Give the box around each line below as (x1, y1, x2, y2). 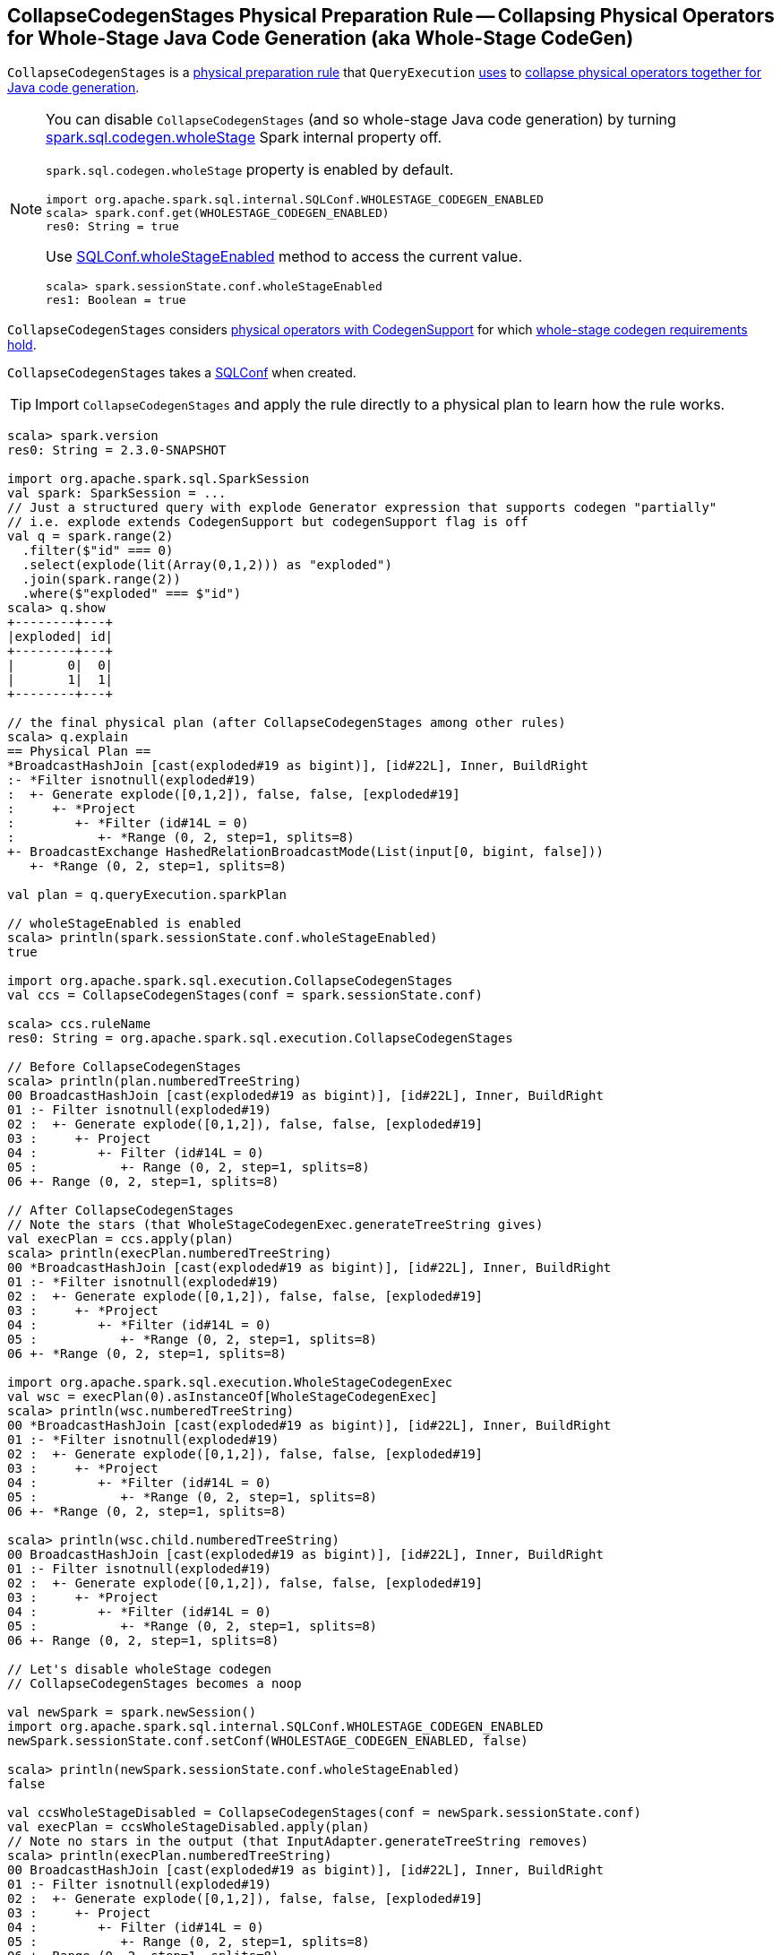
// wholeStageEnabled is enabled (7, 916, 242, 931)
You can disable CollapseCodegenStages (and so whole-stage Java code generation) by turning (46, 110, 676, 129)
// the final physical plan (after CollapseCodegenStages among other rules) (7, 715, 566, 731)
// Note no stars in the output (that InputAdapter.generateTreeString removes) (7, 1834, 589, 1849)
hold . (7, 337, 37, 353)
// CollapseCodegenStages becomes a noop (7, 1676, 302, 1691)
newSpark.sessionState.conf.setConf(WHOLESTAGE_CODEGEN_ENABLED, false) (7, 1734, 528, 1749)
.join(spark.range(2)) (21, 572, 181, 587)
